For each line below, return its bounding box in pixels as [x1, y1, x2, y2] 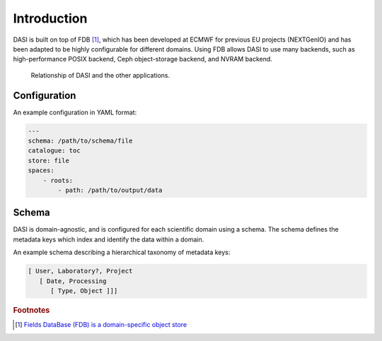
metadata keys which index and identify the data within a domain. [13, 235, 204, 244]
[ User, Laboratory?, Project [28, 267, 133, 275]
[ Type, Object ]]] [50, 287, 118, 294]
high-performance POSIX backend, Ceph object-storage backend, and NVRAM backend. [13, 55, 272, 64]
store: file [28, 156, 70, 164]
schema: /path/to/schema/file [28, 137, 133, 145]
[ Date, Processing [39, 277, 107, 285]
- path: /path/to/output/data [57, 186, 163, 194]
